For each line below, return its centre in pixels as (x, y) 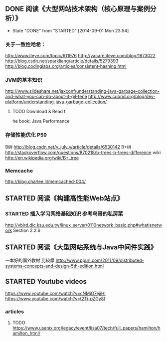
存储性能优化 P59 (26, 135)
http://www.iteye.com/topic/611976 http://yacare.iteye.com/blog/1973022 (80, 56)
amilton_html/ (26, 333)
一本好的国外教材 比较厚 (30, 260)
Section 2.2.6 (27, 230)
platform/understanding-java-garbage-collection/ (56, 102)
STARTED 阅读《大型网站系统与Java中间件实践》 (81, 248)
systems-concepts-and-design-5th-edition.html (54, 266)
